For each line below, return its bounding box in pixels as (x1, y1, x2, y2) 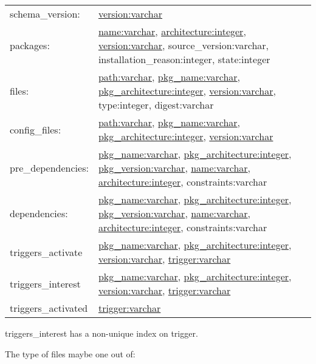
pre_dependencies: (10, 161, 89, 175)
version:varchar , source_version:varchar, (98, 38, 269, 52)
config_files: (10, 122, 61, 136)
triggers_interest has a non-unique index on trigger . (5, 327, 198, 339)
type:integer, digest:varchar (98, 98, 214, 112)
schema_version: (10, 7, 80, 21)
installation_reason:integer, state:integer (98, 52, 270, 66)
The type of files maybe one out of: (5, 347, 136, 360)
